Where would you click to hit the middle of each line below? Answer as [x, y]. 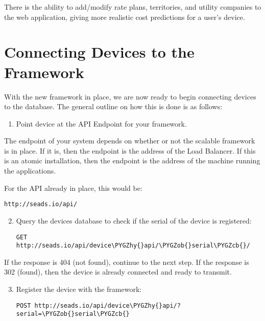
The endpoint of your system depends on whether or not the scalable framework [130, 141]
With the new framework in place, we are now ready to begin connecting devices [130, 96]
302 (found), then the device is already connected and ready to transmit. [118, 272]
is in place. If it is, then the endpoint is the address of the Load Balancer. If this [130, 150]
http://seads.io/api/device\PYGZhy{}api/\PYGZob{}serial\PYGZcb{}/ [133, 246]
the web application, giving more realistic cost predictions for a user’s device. [125, 17]
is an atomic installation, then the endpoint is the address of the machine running [132, 160]
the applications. [30, 171]
